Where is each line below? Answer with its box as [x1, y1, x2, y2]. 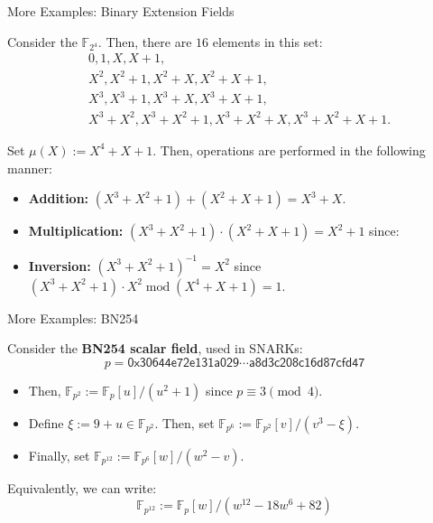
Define [28, 413, 64, 432]
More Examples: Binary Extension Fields [7, 2, 235, 20]
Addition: [28, 189, 89, 208]
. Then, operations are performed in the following [152, 140, 426, 159]
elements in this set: [212, 32, 323, 51]
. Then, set [154, 413, 215, 432]
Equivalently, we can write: [7, 478, 157, 497]
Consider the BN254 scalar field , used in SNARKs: [7, 339, 303, 358]
